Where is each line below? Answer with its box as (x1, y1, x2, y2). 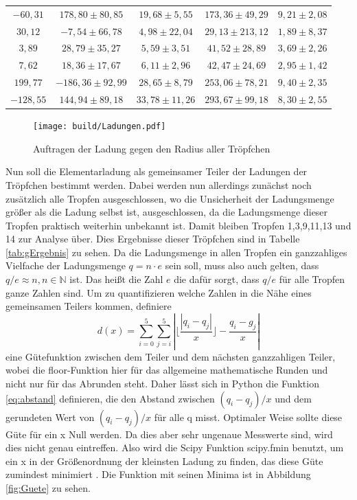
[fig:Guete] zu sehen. (5, 481, 91, 495)
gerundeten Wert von (5, 409, 95, 424)
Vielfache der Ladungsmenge (5, 258, 126, 273)
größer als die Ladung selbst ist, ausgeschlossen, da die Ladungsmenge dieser (5, 205, 328, 219)
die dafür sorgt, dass (174, 272, 260, 286)
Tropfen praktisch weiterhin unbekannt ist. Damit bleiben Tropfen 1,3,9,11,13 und (5, 218, 352, 232)
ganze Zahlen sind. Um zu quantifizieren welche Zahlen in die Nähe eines (5, 285, 312, 299)
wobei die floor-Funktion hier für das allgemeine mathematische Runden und (5, 363, 328, 377)
